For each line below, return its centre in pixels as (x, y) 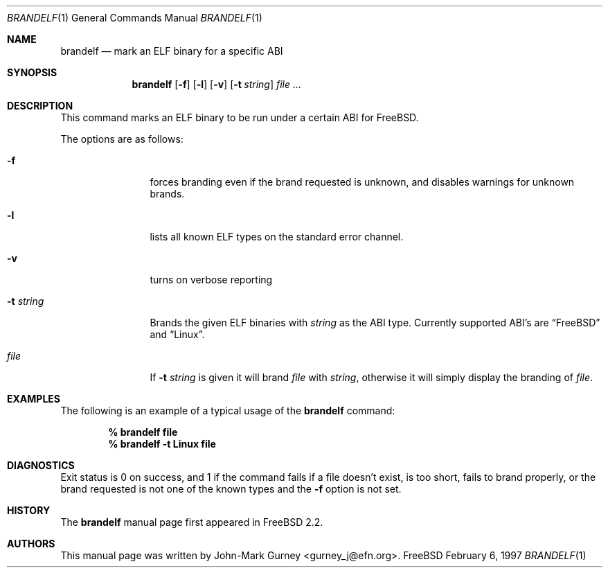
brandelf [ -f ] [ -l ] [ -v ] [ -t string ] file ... (217, 84)
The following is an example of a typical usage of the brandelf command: (228, 411)
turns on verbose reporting (211, 280)
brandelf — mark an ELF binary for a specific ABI (172, 51)
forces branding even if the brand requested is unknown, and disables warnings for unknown (362, 182)
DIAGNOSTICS (41, 465)
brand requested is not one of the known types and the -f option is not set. (231, 489)
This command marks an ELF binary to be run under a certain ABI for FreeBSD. (240, 117)
